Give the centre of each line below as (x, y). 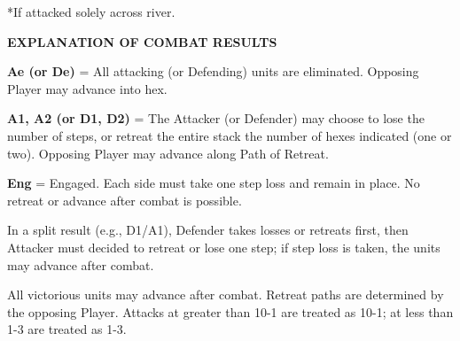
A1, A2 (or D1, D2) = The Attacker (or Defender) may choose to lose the (216, 118)
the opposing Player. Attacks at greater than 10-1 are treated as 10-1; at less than (230, 311)
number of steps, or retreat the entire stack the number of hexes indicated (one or (230, 135)
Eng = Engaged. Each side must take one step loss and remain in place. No (214, 183)
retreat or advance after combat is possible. (125, 200)
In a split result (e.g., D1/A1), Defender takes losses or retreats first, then (208, 230)
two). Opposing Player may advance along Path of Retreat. (168, 153)
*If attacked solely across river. (91, 12)
